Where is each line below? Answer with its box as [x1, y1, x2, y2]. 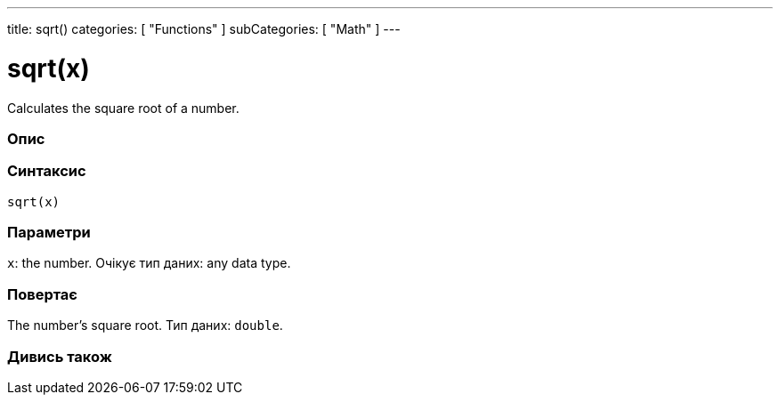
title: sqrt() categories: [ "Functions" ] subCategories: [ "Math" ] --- [7, 21, 401, 36]
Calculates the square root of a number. [7, 100, 240, 116]
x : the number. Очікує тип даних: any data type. [7, 255, 291, 271]
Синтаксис [7, 162, 86, 181]
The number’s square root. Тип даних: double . [7, 318, 283, 334]
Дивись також [7, 347, 112, 366]
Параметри [7, 223, 91, 241]
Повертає [7, 285, 77, 303]
